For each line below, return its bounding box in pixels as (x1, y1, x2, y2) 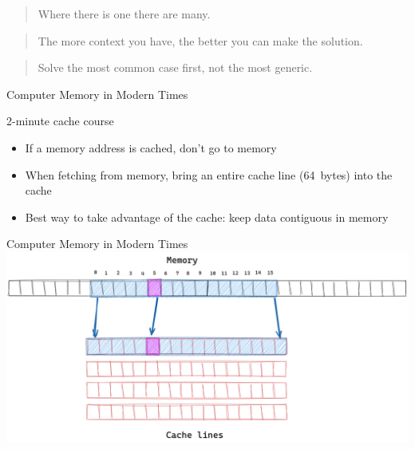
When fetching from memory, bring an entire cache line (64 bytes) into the (25, 166, 393, 183)
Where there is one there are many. (38, 6, 211, 22)
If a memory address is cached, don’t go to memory (25, 139, 277, 156)
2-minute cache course (6, 112, 114, 129)
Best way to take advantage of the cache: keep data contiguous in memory (25, 208, 389, 225)
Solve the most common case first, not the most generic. (38, 59, 313, 76)
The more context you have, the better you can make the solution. (38, 32, 363, 49)
